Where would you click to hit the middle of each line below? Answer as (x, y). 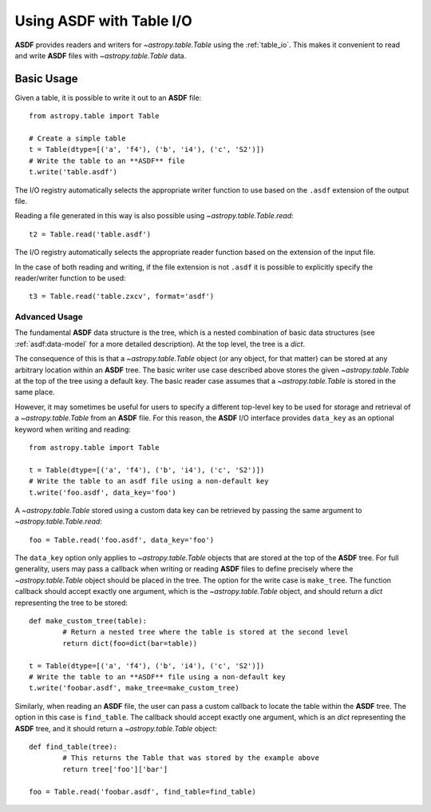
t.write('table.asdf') (73, 172)
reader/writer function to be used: (71, 278)
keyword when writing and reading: (73, 429)
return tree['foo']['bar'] (115, 769)
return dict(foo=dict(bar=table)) (130, 643)
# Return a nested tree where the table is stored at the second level (206, 632)
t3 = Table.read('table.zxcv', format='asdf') (122, 297)
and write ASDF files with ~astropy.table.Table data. (101, 55)
